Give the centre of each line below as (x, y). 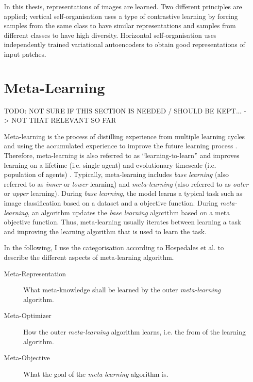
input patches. (25, 54)
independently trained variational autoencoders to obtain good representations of (125, 44)
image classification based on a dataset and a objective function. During (111, 203)
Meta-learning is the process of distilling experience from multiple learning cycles (125, 136)
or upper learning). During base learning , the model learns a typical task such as (123, 193)
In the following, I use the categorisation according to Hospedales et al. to (114, 247)
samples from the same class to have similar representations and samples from (120, 25)
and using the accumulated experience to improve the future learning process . (121, 146)
